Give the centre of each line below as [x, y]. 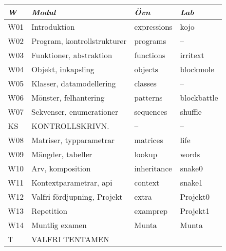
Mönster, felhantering [68, 97]
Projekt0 [195, 197]
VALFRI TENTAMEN [70, 239]
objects [146, 69]
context [147, 182]
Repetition [49, 211]
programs [150, 41]
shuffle [191, 112]
